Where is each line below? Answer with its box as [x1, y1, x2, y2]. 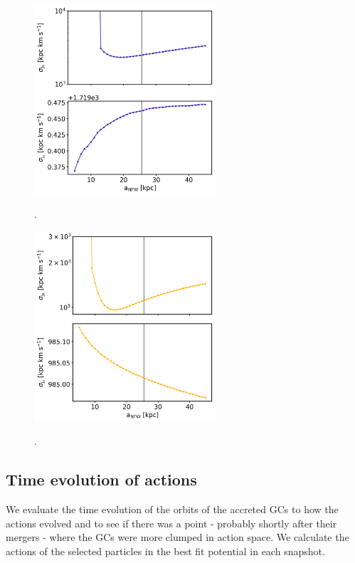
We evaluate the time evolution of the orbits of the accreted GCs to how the [6, 502, 339, 517]
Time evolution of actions [6, 468, 197, 490]
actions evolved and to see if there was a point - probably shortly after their [6, 515, 337, 530]
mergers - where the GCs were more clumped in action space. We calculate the [6, 530, 349, 544]
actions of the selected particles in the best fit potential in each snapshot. [6, 543, 325, 558]
